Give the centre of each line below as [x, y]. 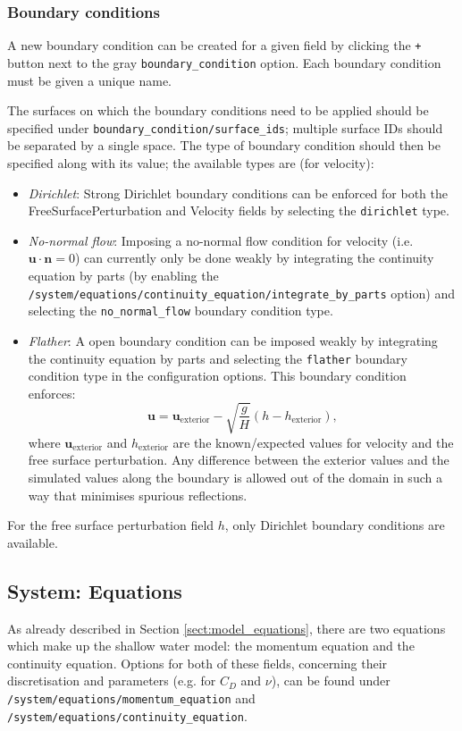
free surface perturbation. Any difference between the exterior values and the [239, 460]
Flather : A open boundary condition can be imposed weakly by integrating [233, 340]
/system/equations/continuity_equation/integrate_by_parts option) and [241, 293]
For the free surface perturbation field [111, 525]
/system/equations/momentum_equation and [131, 698]
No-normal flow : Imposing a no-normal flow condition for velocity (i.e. [221, 240]
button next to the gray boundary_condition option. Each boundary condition [224, 62]
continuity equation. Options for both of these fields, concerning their [197, 663]
